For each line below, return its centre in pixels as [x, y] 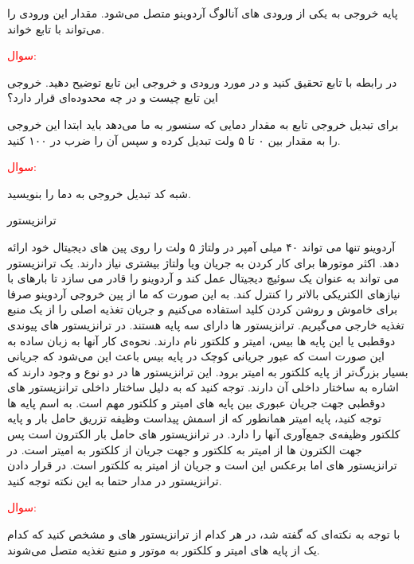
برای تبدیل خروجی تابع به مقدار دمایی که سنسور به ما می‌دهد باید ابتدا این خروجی [203, 124]
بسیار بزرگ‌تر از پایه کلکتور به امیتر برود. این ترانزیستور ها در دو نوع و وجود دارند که [208, 371]
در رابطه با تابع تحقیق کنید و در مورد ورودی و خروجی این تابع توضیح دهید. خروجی [202, 82]
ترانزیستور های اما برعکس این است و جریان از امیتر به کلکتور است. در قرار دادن [202, 465]
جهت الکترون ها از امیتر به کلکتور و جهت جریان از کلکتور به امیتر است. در [185, 449]
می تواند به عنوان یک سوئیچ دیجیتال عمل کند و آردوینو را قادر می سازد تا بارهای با [203, 278]
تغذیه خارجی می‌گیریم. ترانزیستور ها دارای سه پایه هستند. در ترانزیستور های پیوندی [206, 324]
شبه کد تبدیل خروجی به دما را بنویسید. [99, 193]
